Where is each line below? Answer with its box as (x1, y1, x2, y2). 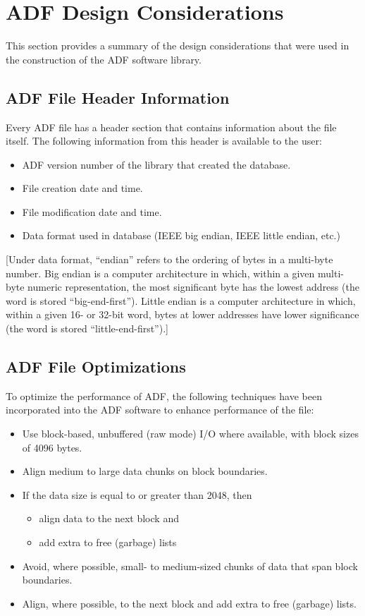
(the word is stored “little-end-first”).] (6, 321, 168, 336)
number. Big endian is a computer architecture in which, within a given (6, 265, 315, 280)
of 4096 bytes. (22, 440, 82, 454)
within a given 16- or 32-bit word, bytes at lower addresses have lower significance (6, 307, 359, 322)
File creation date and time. (22, 181, 143, 195)
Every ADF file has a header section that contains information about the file (6, 119, 337, 134)
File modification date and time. (22, 204, 162, 219)
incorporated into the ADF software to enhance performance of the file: (6, 402, 314, 417)
